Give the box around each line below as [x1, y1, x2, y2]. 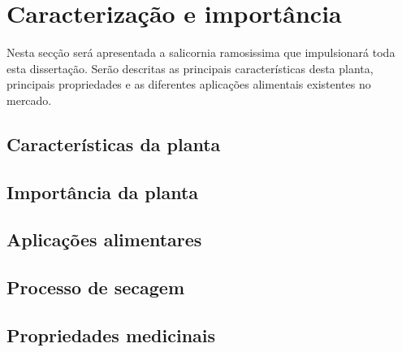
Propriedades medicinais [6, 323, 216, 348]
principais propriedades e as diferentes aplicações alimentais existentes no [6, 76, 371, 93]
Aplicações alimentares [6, 227, 202, 252]
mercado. [6, 91, 52, 108]
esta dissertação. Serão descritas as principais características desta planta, [6, 59, 374, 76]
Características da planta [6, 131, 221, 156]
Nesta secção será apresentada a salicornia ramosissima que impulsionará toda [6, 44, 396, 61]
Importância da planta [6, 179, 199, 204]
